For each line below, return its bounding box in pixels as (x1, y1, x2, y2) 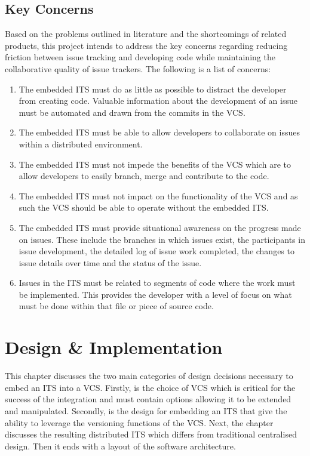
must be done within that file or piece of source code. (19, 300, 214, 312)
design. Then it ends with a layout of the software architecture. (5, 439, 236, 452)
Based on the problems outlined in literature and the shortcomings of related (5, 27, 287, 40)
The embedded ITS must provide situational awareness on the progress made (19, 221, 301, 233)
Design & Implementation (5, 335, 223, 359)
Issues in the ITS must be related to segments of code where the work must (19, 276, 296, 289)
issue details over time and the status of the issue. (19, 256, 202, 269)
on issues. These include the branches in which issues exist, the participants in (19, 233, 305, 245)
